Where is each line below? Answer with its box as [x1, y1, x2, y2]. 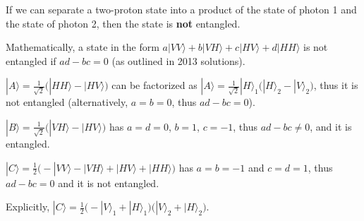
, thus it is [313, 78, 358, 92]
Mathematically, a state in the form [6, 40, 159, 54]
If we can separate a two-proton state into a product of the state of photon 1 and [6, 2, 357, 16]
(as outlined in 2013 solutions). [111, 53, 245, 68]
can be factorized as [111, 78, 198, 92]
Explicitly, [6, 199, 50, 214]
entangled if [6, 53, 56, 68]
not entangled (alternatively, [6, 95, 128, 109]
